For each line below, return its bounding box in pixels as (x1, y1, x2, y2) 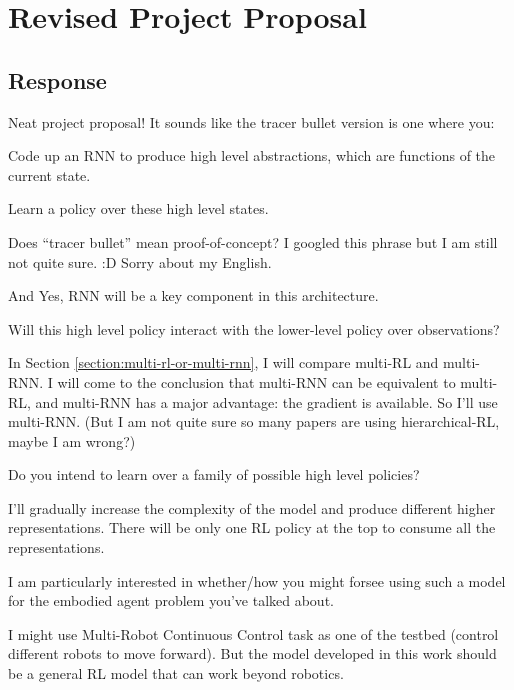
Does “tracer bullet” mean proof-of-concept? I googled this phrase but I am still (8, 231, 498, 252)
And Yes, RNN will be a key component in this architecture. (8, 285, 379, 306)
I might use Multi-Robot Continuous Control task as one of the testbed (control (8, 623, 499, 644)
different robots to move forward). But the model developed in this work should (8, 643, 497, 664)
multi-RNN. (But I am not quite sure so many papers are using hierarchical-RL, (8, 411, 500, 432)
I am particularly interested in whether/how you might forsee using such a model (8, 570, 506, 591)
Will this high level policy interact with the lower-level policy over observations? (8, 318, 500, 339)
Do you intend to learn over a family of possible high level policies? (8, 464, 420, 485)
